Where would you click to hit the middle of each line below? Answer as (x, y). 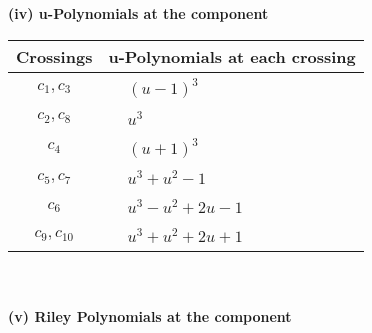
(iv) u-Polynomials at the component (138, 13)
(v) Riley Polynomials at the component (150, 316)
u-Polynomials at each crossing (232, 56)
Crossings (54, 56)
